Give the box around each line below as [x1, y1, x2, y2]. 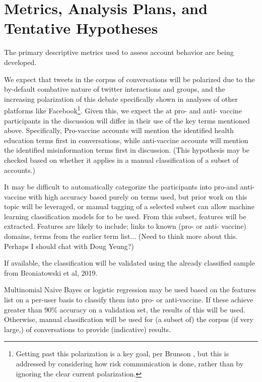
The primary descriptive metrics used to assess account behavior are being [4, 47, 234, 57]
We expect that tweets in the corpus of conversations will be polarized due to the [4, 74, 255, 84]
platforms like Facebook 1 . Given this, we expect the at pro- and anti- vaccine [4, 104, 242, 115]
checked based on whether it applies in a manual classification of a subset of [4, 154, 239, 165]
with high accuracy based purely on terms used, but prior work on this [28, 191, 247, 202]
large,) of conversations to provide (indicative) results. [4, 324, 171, 334]
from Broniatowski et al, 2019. [4, 267, 98, 278]
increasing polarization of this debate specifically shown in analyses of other [4, 93, 238, 104]
